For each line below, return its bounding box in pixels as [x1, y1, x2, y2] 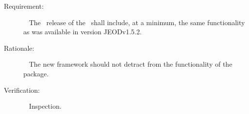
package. [23, 68, 49, 78]
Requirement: [4, 1, 44, 11]
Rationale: [4, 43, 34, 53]
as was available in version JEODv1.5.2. [23, 27, 142, 37]
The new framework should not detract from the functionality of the [29, 59, 232, 69]
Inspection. [29, 101, 62, 111]
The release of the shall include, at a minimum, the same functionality [29, 17, 245, 27]
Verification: [4, 85, 40, 95]
